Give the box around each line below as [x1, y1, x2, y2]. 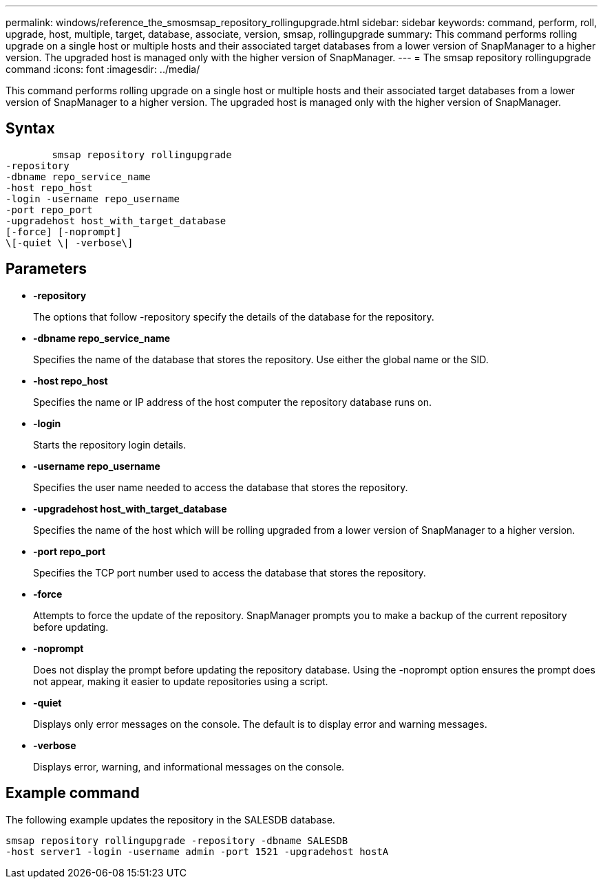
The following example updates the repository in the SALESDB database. [6, 813, 335, 826]
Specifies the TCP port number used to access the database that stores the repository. [33, 566, 426, 579]
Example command [6, 784, 140, 802]
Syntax [6, 120, 55, 138]
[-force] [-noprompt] [6, 226, 122, 237]
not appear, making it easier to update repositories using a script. [33, 675, 328, 687]
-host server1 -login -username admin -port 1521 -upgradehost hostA [6, 845, 389, 857]
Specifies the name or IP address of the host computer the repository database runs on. [33, 396, 432, 408]
